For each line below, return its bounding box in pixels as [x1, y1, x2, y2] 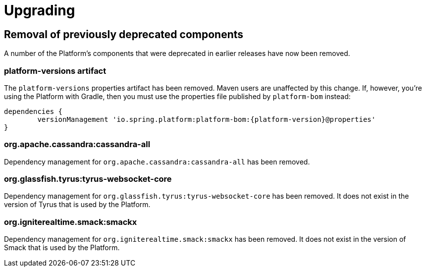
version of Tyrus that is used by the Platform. [4, 200, 151, 209]
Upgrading [4, 2, 75, 19]
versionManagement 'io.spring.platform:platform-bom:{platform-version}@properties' [37, 115, 376, 123]
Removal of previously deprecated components [4, 28, 244, 41]
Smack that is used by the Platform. [4, 243, 120, 252]
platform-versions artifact [4, 65, 106, 76]
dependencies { [4, 107, 63, 115]
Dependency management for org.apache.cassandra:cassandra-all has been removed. [4, 157, 310, 166]
